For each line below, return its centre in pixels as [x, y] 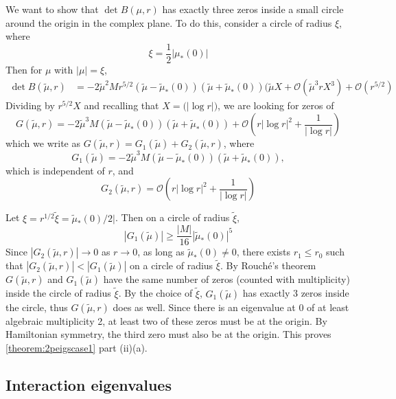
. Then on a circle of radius [173, 217]
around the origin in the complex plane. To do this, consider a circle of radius [169, 22]
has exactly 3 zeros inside [296, 293]
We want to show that [52, 9]
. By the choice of [155, 293]
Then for [24, 69]
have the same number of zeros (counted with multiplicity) [226, 279]
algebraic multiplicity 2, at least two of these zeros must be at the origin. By [166, 320]
